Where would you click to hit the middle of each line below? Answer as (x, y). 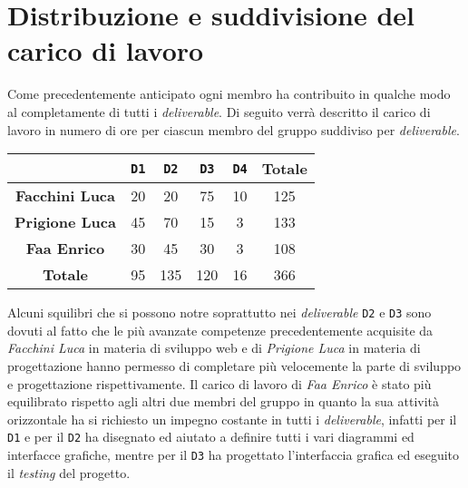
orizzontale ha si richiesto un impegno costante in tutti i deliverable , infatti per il (232, 419)
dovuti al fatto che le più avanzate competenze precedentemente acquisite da (220, 330)
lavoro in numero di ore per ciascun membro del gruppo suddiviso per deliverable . (234, 129)
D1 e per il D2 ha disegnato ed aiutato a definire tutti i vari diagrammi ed (211, 437)
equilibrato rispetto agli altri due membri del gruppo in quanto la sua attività (224, 401)
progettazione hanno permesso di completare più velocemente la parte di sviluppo (234, 365)
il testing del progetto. (69, 472)
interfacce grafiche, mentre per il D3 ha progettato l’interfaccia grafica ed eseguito (234, 454)
